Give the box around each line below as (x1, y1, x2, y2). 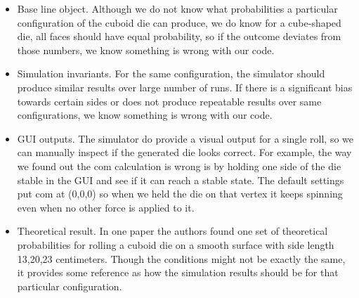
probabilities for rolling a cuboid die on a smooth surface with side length (17, 237, 334, 252)
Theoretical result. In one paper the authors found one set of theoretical (17, 223, 328, 238)
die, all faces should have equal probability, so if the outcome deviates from (17, 29, 341, 44)
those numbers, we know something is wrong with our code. (17, 42, 275, 57)
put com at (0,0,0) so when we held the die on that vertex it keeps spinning (17, 186, 343, 201)
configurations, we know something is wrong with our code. (17, 108, 273, 122)
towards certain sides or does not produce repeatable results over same (17, 93, 322, 108)
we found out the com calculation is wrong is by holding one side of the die (17, 158, 341, 173)
